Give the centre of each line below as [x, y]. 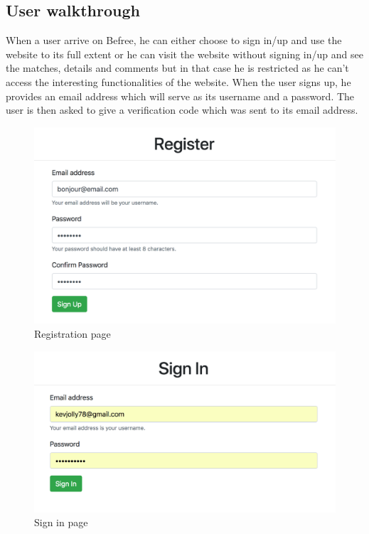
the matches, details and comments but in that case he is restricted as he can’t [177, 68]
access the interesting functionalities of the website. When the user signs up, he [178, 81]
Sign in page [61, 522]
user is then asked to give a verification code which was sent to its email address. [182, 110]
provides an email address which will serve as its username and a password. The [180, 96]
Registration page [73, 333]
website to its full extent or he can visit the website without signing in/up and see [184, 54]
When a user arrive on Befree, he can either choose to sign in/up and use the [174, 40]
